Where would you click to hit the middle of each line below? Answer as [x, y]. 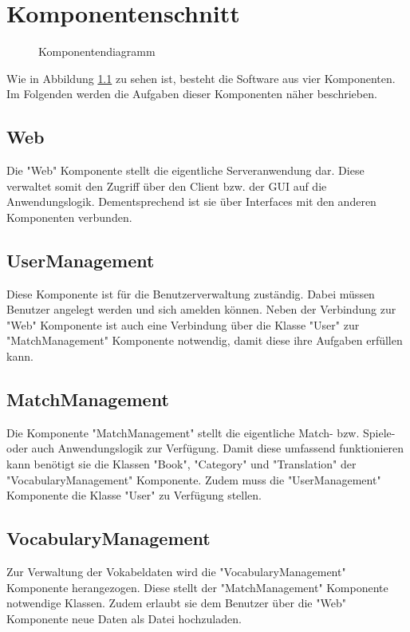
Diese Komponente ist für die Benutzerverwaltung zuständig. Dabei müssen [191, 293]
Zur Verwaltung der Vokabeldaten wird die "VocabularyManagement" [176, 572]
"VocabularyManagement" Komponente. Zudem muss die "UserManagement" [194, 479]
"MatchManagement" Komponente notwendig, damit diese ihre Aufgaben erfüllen [205, 340]
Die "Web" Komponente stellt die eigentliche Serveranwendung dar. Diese [185, 170]
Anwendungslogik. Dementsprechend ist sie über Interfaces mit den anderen [191, 201]
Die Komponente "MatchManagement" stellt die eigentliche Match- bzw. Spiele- [201, 432]
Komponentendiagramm [97, 51]
